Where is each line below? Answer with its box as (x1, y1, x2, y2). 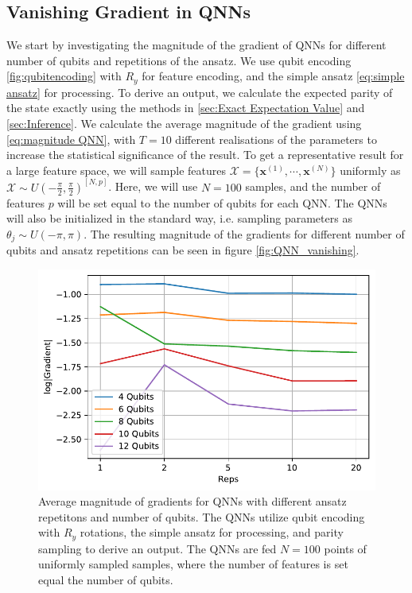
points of (324, 540, 367, 556)
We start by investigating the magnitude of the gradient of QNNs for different (6, 37, 387, 53)
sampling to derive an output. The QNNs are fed (38, 540, 277, 556)
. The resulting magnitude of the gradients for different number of (84, 226, 405, 242)
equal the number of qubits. (38, 571, 173, 587)
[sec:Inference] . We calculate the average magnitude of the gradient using (6, 115, 362, 132)
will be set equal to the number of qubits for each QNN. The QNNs (57, 194, 387, 211)
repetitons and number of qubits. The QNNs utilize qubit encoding (38, 508, 365, 525)
